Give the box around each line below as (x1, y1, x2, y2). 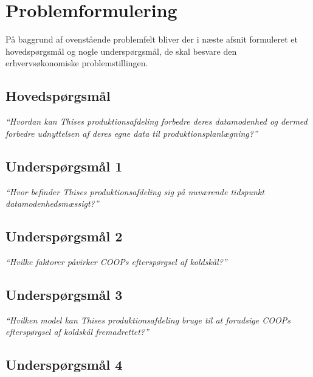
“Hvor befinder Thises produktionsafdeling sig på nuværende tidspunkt (5, 185, 264, 198)
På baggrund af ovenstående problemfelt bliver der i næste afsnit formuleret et (5, 33, 298, 46)
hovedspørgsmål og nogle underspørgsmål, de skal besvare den (5, 44, 237, 57)
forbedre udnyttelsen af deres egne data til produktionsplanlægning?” (5, 126, 258, 139)
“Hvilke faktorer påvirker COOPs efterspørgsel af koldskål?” (5, 255, 227, 268)
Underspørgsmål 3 (5, 285, 123, 303)
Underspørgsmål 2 (5, 227, 123, 246)
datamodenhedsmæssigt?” (5, 197, 99, 210)
